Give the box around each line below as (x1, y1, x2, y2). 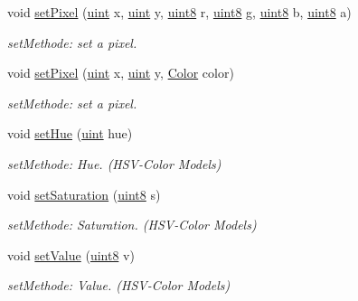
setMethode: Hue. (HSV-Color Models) (7, 154, 221, 173)
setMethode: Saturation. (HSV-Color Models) (7, 215, 257, 234)
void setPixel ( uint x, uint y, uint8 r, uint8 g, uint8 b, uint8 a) (7, 3, 352, 21)
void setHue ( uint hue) (7, 124, 133, 143)
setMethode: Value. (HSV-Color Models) (7, 276, 231, 295)
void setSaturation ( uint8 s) (7, 184, 161, 203)
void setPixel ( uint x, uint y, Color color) (7, 63, 234, 82)
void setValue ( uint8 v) (7, 245, 135, 264)
